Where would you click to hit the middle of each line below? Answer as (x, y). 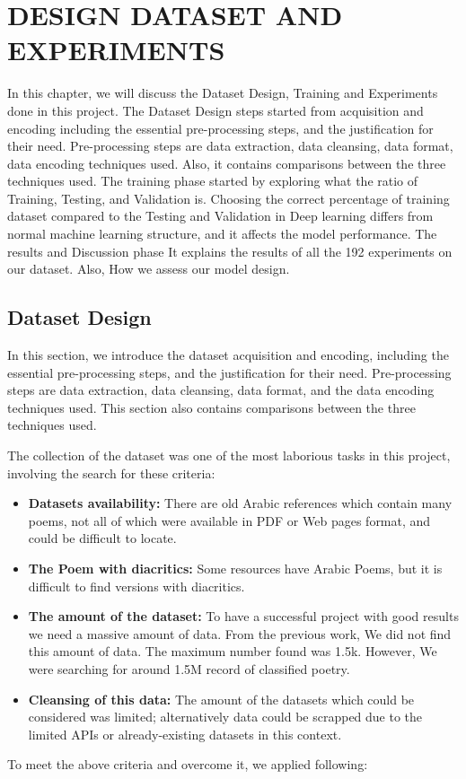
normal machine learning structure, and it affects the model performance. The (222, 234)
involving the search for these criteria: (111, 473)
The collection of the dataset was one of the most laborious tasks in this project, (229, 455)
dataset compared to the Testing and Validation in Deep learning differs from (220, 216)
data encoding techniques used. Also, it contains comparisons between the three (227, 163)
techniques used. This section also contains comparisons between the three (211, 407)
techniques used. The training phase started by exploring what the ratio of (213, 181)
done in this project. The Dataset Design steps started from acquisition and (215, 110)
